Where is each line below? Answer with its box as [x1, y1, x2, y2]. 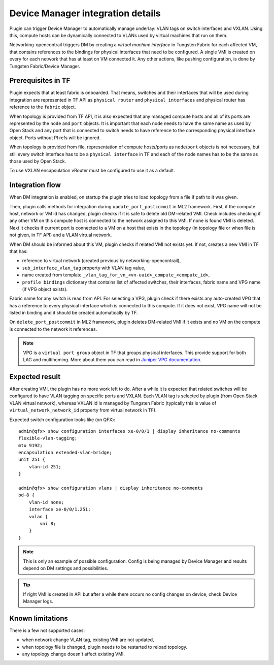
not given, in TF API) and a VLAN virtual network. [9, 232, 112, 238]
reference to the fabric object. [9, 104, 76, 110]
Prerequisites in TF [9, 76, 71, 85]
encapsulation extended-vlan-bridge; [18, 450, 113, 456]
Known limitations [9, 614, 68, 622]
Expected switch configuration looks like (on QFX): [9, 417, 116, 423]
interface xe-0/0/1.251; [28, 506, 91, 513]
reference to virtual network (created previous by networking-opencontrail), [22, 258, 181, 264]
